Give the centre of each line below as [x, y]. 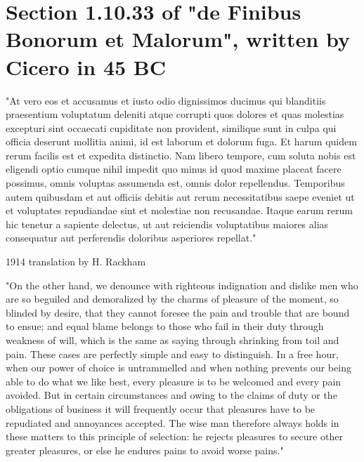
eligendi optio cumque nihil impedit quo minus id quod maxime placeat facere [174, 169]
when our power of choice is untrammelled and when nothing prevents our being [178, 368]
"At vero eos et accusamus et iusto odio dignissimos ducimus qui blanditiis [166, 100]
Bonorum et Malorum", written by [178, 39]
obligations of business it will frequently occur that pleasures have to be [161, 408]
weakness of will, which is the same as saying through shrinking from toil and [173, 340]
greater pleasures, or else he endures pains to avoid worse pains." [145, 450]
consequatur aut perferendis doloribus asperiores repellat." [131, 238]
